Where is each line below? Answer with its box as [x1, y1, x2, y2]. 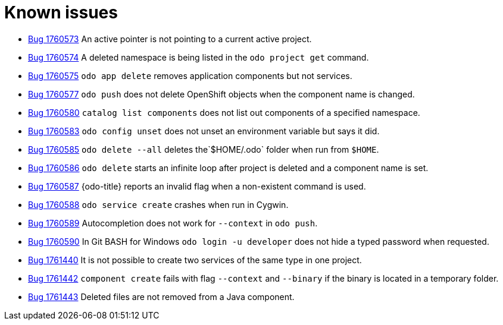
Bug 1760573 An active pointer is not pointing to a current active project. [28, 33, 312, 44]
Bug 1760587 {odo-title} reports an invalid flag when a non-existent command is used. [28, 181, 366, 191]
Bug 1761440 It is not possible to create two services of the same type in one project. [28, 254, 362, 265]
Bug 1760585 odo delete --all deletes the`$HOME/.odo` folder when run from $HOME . [28, 144, 379, 154]
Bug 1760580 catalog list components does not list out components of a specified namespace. [28, 107, 420, 118]
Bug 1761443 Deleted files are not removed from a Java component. [28, 291, 295, 302]
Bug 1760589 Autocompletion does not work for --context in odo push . [28, 217, 318, 228]
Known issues [4, 2, 118, 23]
